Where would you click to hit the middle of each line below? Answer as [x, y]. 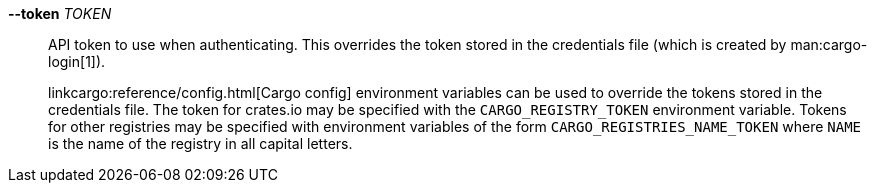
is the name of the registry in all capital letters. [200, 143]
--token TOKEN [60, 13]
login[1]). [77, 61]
